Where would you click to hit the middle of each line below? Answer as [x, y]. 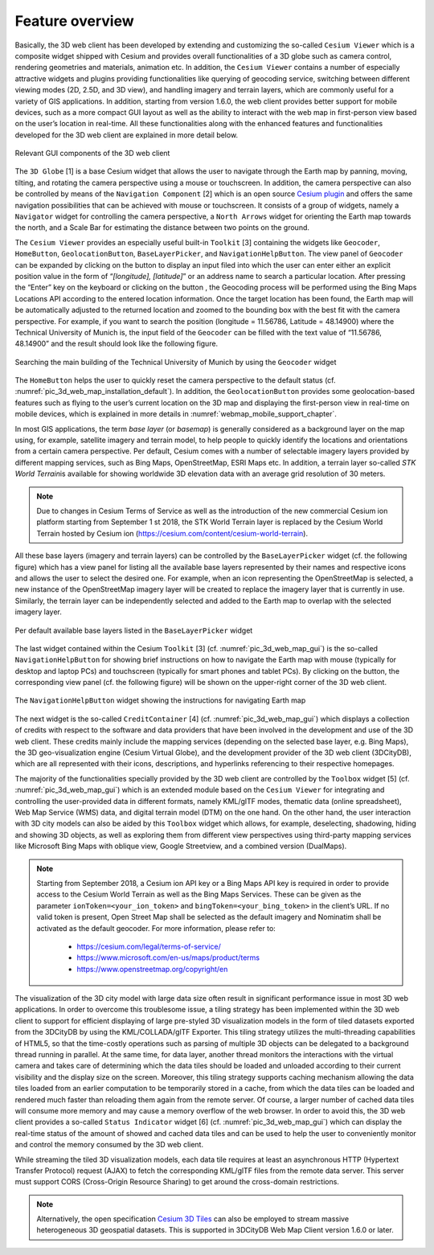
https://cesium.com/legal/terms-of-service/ [149, 946]
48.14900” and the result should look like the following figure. [117, 344]
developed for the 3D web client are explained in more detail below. [127, 135]
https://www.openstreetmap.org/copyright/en [152, 969]
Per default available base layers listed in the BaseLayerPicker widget [134, 630]
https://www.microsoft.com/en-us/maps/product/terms [168, 958]
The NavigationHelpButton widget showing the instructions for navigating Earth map [160, 700]
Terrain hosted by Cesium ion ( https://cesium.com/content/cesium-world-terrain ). [172, 533]
